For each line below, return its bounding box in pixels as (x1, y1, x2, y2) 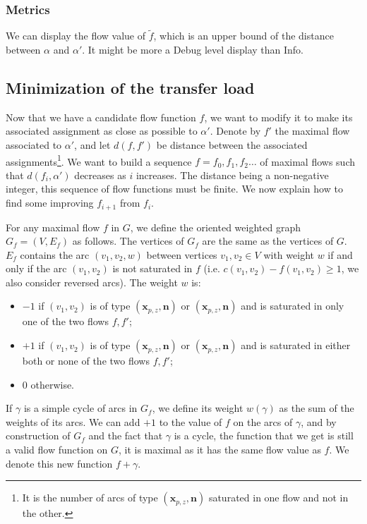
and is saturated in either (241, 338, 351, 353)
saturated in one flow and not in (208, 490, 349, 505)
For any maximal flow (6, 219, 100, 234)
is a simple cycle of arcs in (23, 401, 138, 415)
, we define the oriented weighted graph (130, 219, 301, 234)
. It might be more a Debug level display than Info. (82, 42, 304, 57)
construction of (6, 428, 71, 443)
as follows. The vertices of (72, 233, 184, 248)
